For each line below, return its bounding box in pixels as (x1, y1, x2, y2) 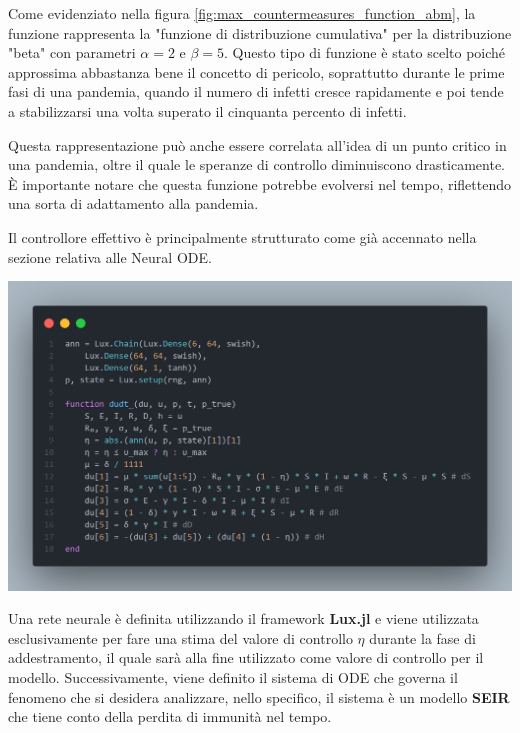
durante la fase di (369, 627, 476, 648)
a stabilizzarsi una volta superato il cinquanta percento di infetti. (8, 100, 407, 121)
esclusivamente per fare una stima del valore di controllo (8, 627, 353, 648)
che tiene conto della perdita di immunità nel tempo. (8, 706, 332, 727)
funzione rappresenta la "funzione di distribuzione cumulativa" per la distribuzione (8, 22, 512, 43)
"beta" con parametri (8, 42, 136, 63)
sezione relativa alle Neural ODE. (8, 246, 212, 267)
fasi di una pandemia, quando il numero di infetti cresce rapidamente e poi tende (8, 81, 504, 102)
